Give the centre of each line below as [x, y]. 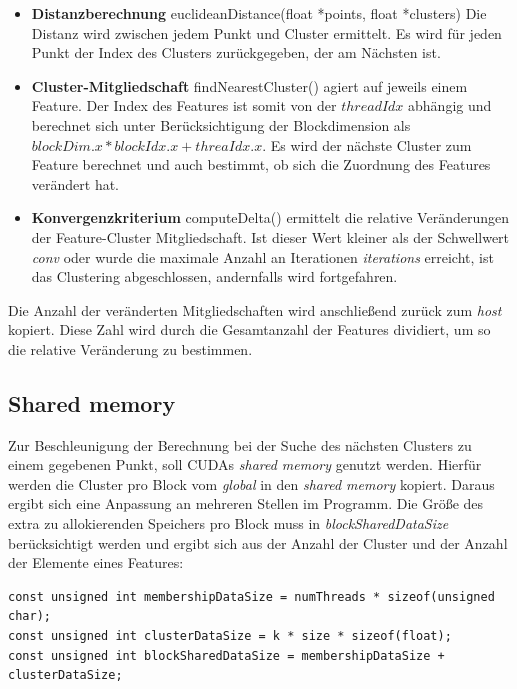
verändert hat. [75, 183]
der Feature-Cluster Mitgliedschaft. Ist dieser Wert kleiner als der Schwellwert [270, 236]
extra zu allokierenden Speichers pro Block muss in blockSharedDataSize [228, 523]
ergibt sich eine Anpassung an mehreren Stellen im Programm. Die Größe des [246, 503]
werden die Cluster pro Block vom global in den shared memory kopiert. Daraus [251, 483]
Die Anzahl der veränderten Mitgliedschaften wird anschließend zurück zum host [255, 309]
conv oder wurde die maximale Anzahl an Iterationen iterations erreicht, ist [262, 256]
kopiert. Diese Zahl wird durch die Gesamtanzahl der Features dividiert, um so [249, 329]
